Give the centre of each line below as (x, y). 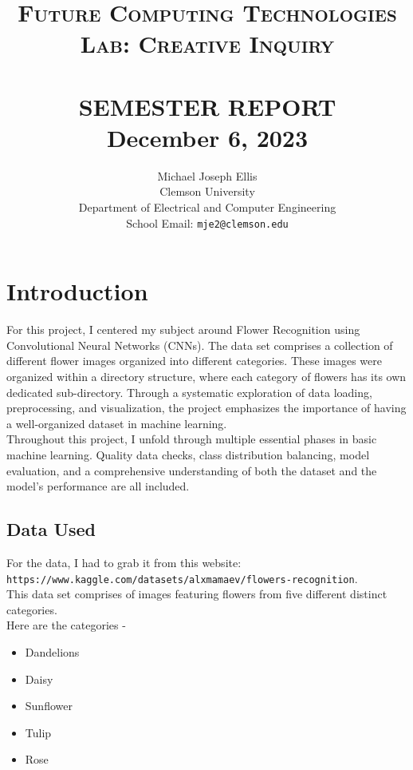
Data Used (51, 529)
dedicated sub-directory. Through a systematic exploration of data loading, (189, 392)
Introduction (77, 291)
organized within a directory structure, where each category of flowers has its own (206, 377)
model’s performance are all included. (98, 486)
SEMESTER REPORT (207, 106)
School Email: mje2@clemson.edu (207, 222)
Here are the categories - (66, 625)
